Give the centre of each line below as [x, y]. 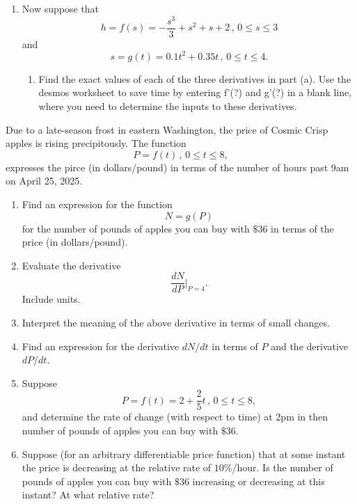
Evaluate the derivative [71, 265]
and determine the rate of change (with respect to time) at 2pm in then [175, 417]
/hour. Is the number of [283, 467]
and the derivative [310, 346]
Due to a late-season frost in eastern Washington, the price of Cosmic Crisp [167, 129]
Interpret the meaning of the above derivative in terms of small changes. [176, 323]
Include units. [51, 299]
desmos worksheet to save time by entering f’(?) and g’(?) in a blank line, [195, 92]
